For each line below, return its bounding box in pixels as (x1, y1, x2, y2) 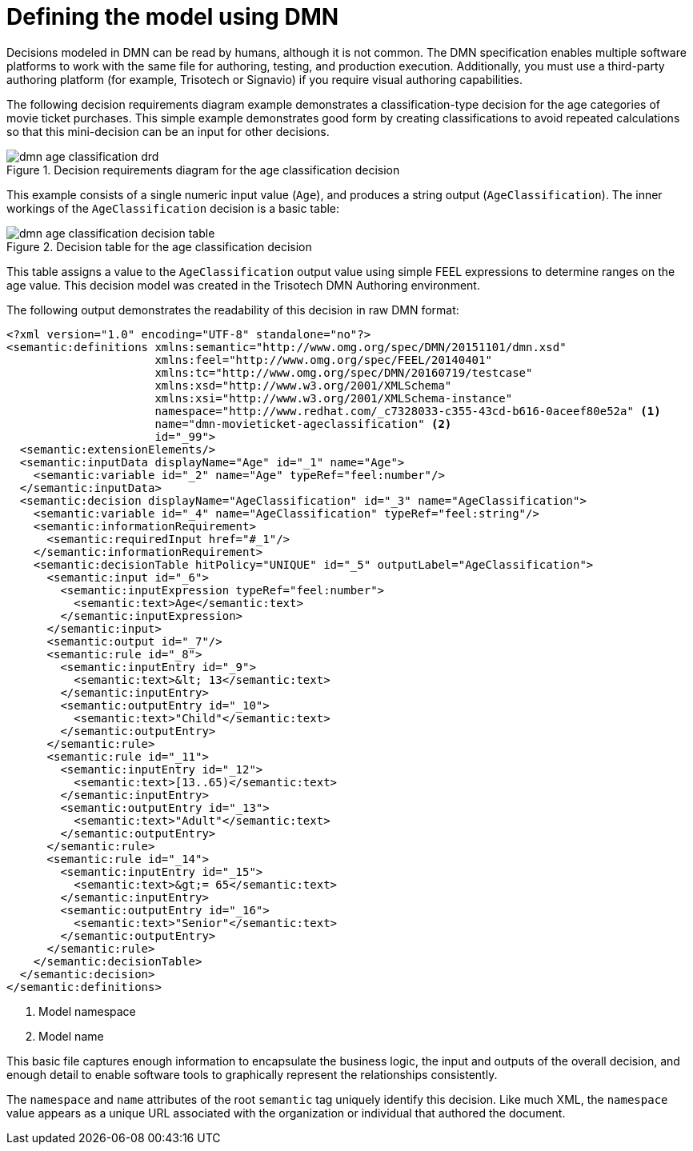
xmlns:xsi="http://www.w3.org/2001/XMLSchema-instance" (154, 391, 513, 405)
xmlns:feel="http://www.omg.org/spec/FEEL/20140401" (154, 353, 492, 366)
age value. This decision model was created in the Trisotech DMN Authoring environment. (6, 278, 480, 292)
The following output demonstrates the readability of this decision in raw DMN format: (6, 302, 459, 317)
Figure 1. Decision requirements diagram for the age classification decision (6, 162, 400, 177)
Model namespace (38, 1004, 136, 1018)
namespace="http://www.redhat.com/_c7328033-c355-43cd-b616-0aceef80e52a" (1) (154, 404, 661, 418)
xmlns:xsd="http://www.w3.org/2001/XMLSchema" (154, 378, 452, 392)
